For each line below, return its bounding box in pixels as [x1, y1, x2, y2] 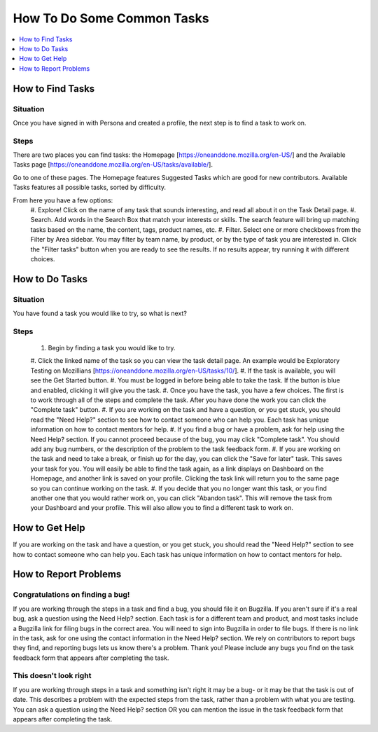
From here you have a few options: [13, 196, 113, 205]
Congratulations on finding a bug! [13, 590, 130, 600]
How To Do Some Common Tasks [13, 11, 209, 26]
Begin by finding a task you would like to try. [48, 344, 176, 352]
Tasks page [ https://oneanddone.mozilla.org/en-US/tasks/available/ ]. [13, 160, 213, 169]
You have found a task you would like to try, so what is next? [13, 309, 187, 318]
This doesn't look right [13, 671, 92, 681]
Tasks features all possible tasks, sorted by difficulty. [13, 183, 166, 192]
